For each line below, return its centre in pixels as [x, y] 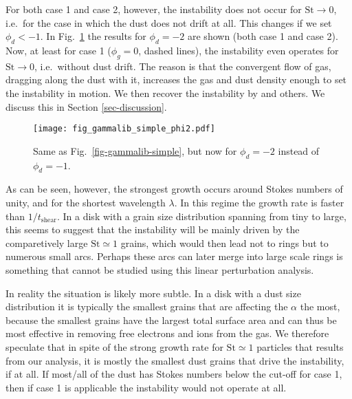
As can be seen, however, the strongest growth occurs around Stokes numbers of [174, 189]
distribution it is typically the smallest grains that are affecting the [147, 306]
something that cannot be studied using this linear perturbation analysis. [160, 269]
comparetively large [47, 242]
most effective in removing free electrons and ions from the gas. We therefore [167, 333]
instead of [299, 150]
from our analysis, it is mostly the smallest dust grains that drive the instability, [175, 360]
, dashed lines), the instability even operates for [239, 50]
